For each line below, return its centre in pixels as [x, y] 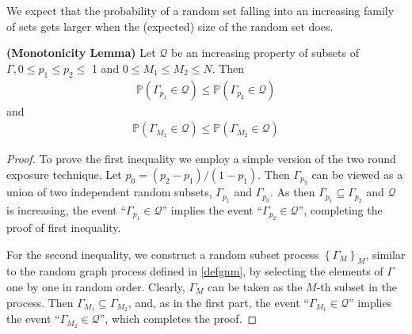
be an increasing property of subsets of [265, 53]
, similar [385, 254]
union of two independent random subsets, [109, 192]
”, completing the [340, 209]
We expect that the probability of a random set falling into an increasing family [200, 10]
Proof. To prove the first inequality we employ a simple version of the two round [201, 159]
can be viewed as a [357, 174]
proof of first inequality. [64, 228]
